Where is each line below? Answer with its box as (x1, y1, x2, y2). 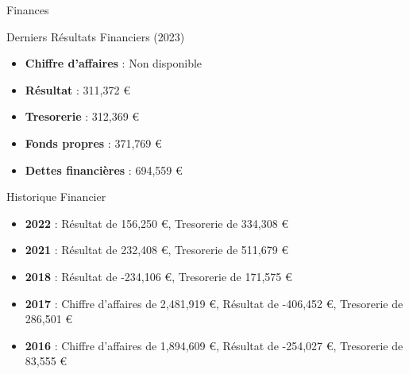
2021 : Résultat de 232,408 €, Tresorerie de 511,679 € (25, 241, 289, 258)
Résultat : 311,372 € (25, 81, 130, 98)
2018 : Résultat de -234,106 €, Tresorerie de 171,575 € (25, 268, 292, 284)
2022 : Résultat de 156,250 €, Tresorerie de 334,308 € (25, 214, 289, 231)
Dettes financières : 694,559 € (25, 161, 183, 178)
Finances (6, 2, 49, 17)
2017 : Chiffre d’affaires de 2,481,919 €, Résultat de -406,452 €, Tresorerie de (25, 295, 403, 311)
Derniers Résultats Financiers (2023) (6, 28, 185, 44)
